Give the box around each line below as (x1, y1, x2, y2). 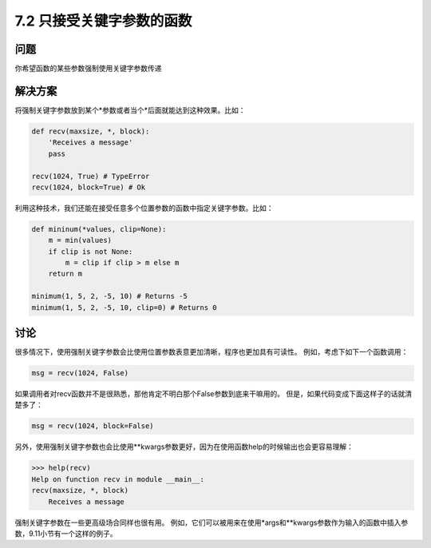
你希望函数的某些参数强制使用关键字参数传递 (14, 64, 162, 73)
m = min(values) (48, 236, 112, 245)
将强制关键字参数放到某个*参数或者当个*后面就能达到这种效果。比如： (14, 105, 247, 115)
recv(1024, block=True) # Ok (31, 182, 146, 192)
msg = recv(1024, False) (31, 368, 129, 378)
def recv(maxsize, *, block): (31, 126, 150, 136)
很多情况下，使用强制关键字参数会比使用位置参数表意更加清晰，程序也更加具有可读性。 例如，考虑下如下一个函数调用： (14, 347, 409, 357)
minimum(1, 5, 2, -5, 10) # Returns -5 (31, 292, 188, 301)
